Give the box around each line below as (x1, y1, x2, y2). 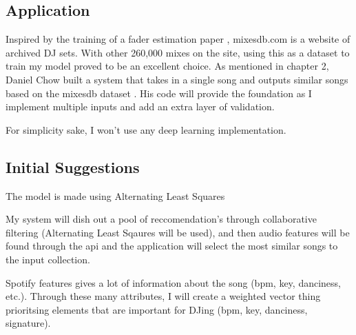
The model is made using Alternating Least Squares (6, 188, 225, 203)
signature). (6, 316, 51, 330)
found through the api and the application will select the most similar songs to (6, 238, 338, 253)
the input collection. (6, 252, 90, 266)
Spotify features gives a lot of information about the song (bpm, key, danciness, (6, 275, 342, 290)
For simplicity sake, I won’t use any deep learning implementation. (6, 122, 286, 136)
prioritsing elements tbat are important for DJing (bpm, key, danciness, (6, 302, 308, 316)
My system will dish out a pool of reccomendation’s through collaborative (6, 212, 317, 226)
